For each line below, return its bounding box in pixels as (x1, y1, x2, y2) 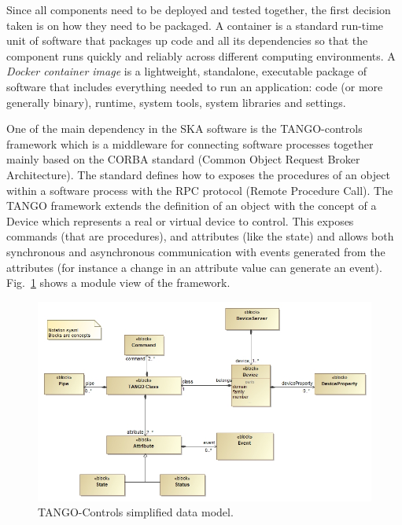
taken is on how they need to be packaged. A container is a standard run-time (6, 17, 384, 33)
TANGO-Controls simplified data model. (38, 504, 234, 520)
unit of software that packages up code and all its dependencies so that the (6, 32, 368, 49)
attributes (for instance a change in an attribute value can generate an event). (6, 259, 382, 275)
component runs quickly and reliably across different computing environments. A (6, 47, 396, 64)
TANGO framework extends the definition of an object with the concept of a (6, 197, 377, 214)
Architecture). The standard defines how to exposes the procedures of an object (6, 166, 390, 182)
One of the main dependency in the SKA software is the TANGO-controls (6, 120, 363, 137)
